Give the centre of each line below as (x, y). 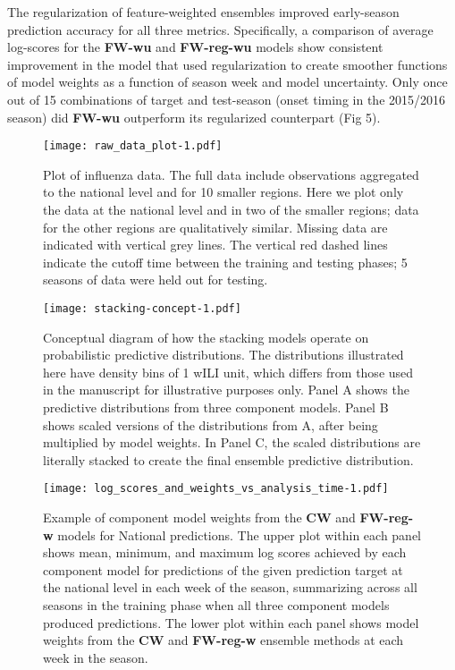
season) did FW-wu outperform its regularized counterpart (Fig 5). (194, 117)
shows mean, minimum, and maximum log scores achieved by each (225, 552)
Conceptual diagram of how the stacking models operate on (206, 337)
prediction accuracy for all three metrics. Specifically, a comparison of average (220, 29)
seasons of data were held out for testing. (156, 280)
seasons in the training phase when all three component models (216, 605)
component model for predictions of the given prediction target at (223, 569)
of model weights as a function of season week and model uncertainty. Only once (227, 82)
